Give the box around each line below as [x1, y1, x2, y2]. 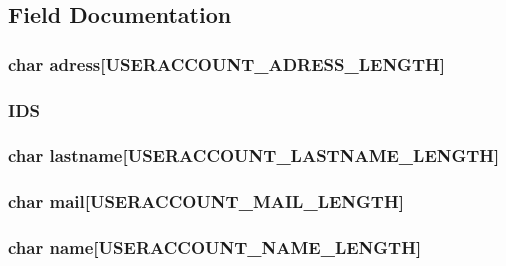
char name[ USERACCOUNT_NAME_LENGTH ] [8, 235, 422, 260]
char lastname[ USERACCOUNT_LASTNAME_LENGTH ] [8, 143, 500, 168]
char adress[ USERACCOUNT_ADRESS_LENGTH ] [8, 51, 445, 76]
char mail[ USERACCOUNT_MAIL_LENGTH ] [8, 189, 404, 214]
